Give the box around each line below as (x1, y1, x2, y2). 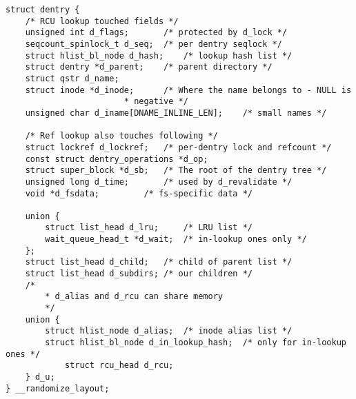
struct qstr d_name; (25, 73, 119, 83)
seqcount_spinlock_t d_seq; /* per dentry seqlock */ (25, 39, 282, 49)
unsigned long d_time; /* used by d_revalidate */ (25, 176, 293, 187)
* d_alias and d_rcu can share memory (45, 291, 223, 302)
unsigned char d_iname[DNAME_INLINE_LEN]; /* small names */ (25, 108, 327, 118)
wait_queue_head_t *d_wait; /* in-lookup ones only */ (45, 234, 307, 245)
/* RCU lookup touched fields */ (25, 16, 179, 26)
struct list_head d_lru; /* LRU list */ (45, 223, 253, 233)
